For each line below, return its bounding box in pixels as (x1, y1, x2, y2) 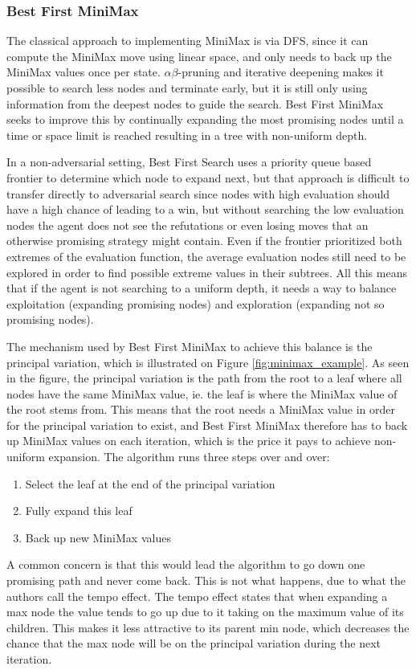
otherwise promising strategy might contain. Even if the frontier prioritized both (6, 232, 402, 249)
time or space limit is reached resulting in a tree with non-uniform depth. (6, 126, 368, 143)
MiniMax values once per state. (6, 63, 161, 80)
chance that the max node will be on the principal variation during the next (6, 635, 381, 652)
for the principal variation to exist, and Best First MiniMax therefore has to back (6, 416, 408, 433)
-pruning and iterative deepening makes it (177, 63, 384, 80)
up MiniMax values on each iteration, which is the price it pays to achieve (6, 432, 371, 449)
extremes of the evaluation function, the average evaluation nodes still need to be (6, 247, 406, 264)
